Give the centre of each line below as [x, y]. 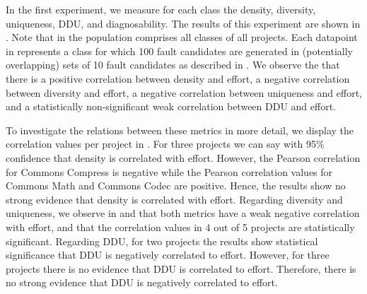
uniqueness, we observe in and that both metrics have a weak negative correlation [183, 213]
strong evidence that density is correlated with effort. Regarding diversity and [174, 199]
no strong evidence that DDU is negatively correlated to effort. [142, 282]
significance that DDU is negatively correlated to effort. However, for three [168, 255]
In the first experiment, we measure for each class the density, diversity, [161, 9]
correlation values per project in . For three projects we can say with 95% [165, 144]
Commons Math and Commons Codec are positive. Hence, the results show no [176, 186]
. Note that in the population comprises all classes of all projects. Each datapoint [182, 37]
